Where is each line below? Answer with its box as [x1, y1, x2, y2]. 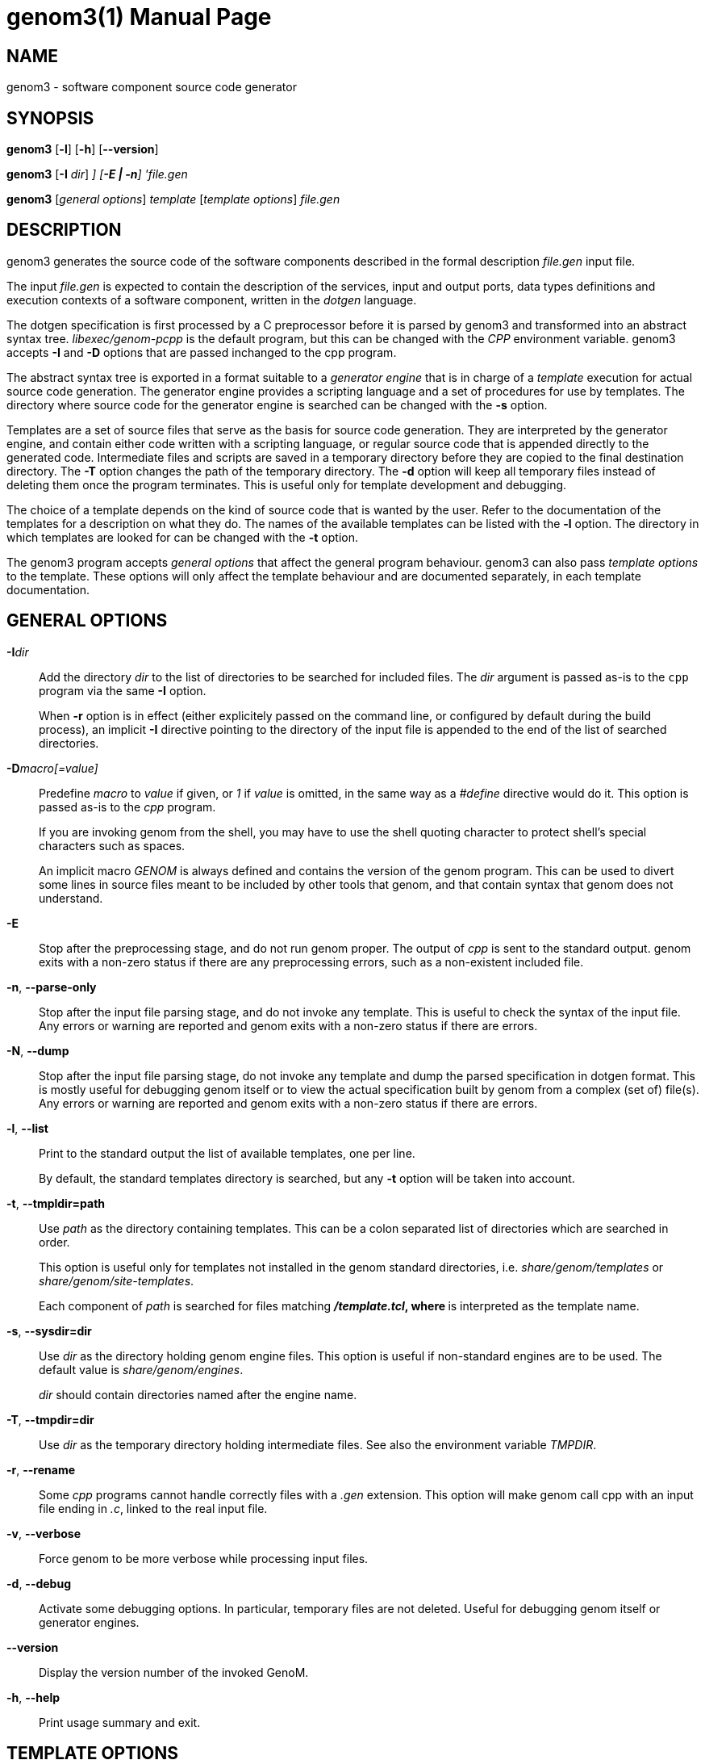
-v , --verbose [6, 1526, 81, 1540]
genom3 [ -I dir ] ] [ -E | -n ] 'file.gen [6, 167, 188, 182]
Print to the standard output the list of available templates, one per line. [39, 1146, 415, 1160]
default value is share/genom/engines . [39, 1362, 244, 1377]
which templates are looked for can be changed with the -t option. [6, 530, 358, 544]
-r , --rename [6, 1462, 75, 1477]
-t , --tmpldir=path [6, 1196, 106, 1210]
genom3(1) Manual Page [6, 3, 272, 31]
